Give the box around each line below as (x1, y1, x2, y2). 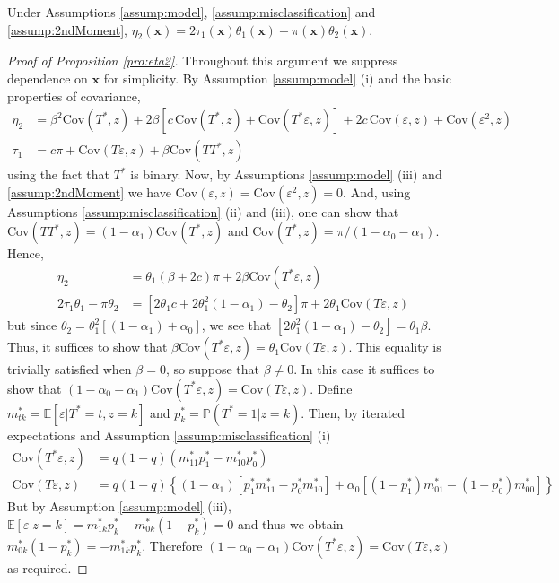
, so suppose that (165, 360, 259, 379)
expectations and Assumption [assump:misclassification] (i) (7, 425, 331, 444)
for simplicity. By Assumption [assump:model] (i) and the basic (103, 68, 451, 87)
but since (7, 316, 57, 335)
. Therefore (142, 535, 203, 554)
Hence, (7, 244, 44, 263)
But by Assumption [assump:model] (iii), (7, 497, 231, 516)
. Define (310, 379, 353, 397)
